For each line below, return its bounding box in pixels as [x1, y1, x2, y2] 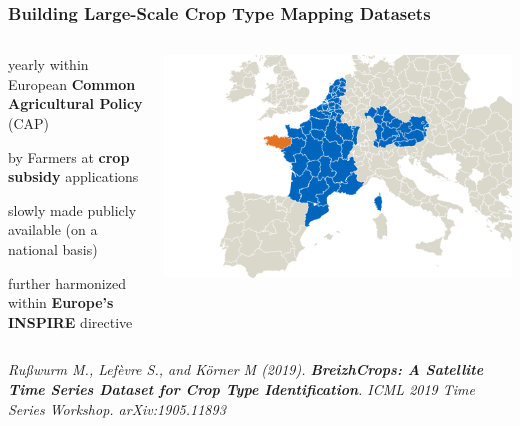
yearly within [8, 54, 89, 75]
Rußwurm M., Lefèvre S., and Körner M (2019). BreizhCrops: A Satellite [8, 359, 484, 380]
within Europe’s [8, 292, 114, 313]
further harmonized [8, 272, 126, 293]
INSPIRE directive [8, 311, 133, 332]
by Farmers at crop [8, 146, 130, 167]
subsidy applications [8, 166, 139, 187]
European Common [8, 73, 136, 94]
